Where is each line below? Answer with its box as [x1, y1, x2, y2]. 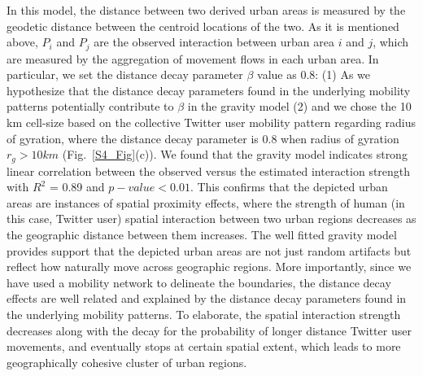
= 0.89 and [49, 178, 105, 195]
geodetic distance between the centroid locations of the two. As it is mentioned [7, 17, 399, 34]
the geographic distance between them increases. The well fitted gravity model [7, 226, 397, 243]
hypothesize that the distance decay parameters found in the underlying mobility [7, 81, 411, 98]
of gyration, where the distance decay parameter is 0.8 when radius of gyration [7, 129, 399, 146]
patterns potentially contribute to [7, 98, 174, 115]
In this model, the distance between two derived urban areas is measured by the [7, 2, 406, 18]
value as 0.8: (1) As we [257, 66, 371, 83]
